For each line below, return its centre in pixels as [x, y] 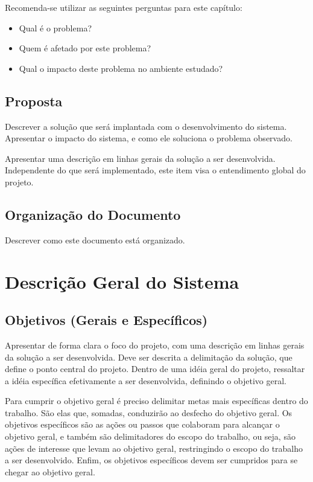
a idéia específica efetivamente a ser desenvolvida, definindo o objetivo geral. [146, 380]
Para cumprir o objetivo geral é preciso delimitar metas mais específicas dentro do [156, 401]
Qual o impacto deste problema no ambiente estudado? [121, 68]
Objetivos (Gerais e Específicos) [106, 320]
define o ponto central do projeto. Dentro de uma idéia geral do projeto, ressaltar [155, 369]
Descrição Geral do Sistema [122, 281]
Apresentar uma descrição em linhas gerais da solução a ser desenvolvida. [140, 158]
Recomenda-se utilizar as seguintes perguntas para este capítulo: [124, 7]
